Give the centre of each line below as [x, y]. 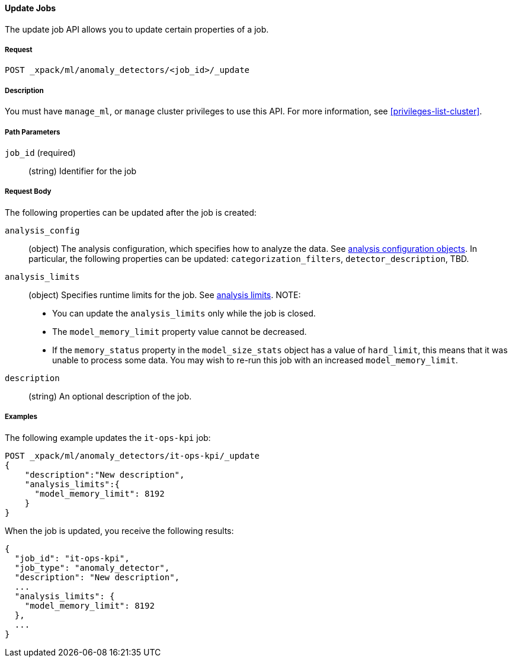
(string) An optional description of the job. [110, 396]
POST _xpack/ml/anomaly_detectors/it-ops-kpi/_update [132, 455]
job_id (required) [40, 152]
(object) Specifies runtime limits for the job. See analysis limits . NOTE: [165, 295]
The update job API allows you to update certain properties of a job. [137, 29]
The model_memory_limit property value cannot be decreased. [180, 331]
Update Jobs [31, 8]
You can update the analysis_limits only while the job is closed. [184, 313]
